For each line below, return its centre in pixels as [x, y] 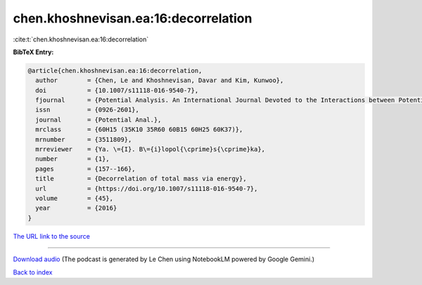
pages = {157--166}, [86, 169]
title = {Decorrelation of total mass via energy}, [141, 179]
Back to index [33, 272]
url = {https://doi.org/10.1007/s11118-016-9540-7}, [147, 188]
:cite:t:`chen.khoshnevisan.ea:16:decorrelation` [81, 39]
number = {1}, [73, 159]
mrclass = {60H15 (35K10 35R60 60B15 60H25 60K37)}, [139, 130]
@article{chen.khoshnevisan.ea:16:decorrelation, [115, 71]
